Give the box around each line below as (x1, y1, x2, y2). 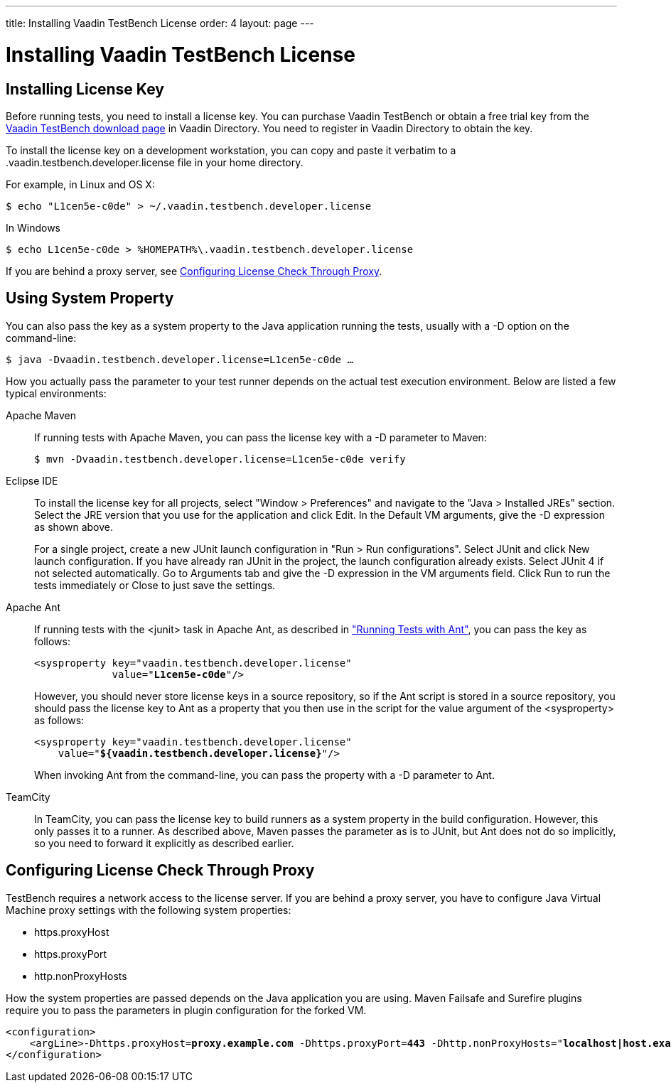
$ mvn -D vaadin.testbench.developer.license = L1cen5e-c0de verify (34, 453, 406, 465)
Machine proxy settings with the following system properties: (6, 903, 291, 916)
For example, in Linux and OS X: (6, 178, 155, 190)
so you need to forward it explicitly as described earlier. (34, 836, 294, 849)
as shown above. (34, 520, 114, 533)
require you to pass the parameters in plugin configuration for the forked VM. (6, 1003, 367, 1016)
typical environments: (6, 387, 107, 399)
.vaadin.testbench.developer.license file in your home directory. (6, 156, 304, 168)
